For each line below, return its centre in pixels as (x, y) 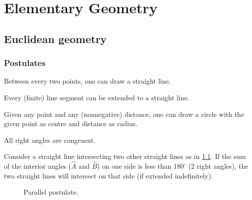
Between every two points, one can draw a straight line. (88, 81)
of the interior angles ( (38, 166)
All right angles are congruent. (50, 140)
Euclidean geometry (55, 38)
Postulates (25, 63)
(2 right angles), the (218, 166)
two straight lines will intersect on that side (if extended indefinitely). (109, 175)
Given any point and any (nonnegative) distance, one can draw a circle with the (124, 114)
